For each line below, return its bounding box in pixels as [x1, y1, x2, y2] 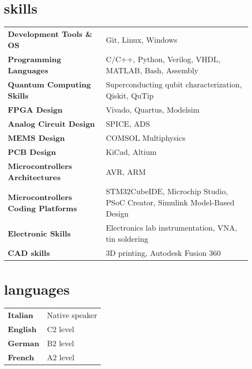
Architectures [8, 171, 61, 183]
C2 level [47, 323, 74, 335]
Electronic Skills [8, 227, 71, 239]
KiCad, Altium [106, 146, 157, 158]
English [8, 323, 37, 335]
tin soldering [106, 233, 148, 245]
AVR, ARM [106, 166, 146, 177]
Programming [8, 53, 62, 65]
